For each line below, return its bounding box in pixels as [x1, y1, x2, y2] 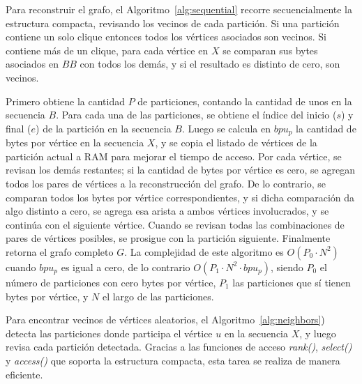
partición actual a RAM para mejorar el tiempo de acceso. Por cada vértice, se [6, 148, 342, 163]
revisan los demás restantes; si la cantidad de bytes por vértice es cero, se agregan [6, 162, 355, 177]
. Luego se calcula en [181, 121, 271, 135]
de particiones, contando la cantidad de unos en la [137, 93, 352, 108]
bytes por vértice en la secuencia [6, 135, 144, 150]
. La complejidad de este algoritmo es [124, 244, 284, 259]
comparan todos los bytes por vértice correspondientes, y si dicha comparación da [6, 190, 355, 204]
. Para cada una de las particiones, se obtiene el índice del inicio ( [56, 107, 337, 122]
